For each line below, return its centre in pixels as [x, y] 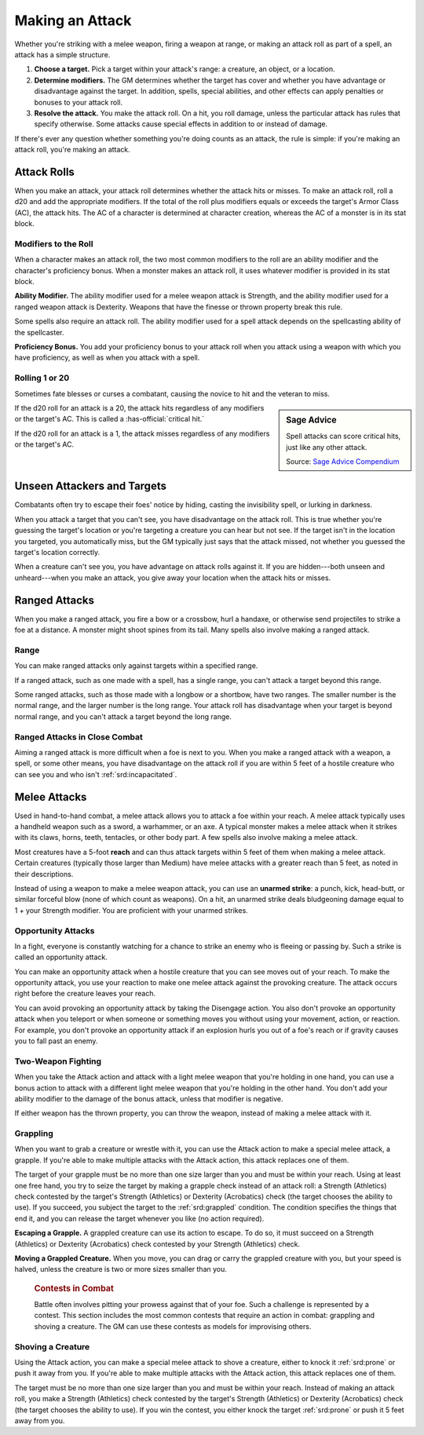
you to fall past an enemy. [56, 1041]
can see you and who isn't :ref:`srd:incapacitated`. [96, 774]
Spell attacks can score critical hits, [344, 436]
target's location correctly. [57, 553]
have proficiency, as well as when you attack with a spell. [107, 358]
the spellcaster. [39, 332]
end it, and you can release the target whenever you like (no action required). [139, 1218]
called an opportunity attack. [61, 957]
